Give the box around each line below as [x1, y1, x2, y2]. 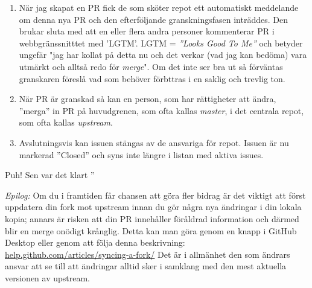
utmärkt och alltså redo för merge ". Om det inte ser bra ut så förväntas [19, 60, 283, 72]
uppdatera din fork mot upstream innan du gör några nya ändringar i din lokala [5, 200, 302, 213]
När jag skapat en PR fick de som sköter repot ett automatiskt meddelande [19, 1, 299, 13]
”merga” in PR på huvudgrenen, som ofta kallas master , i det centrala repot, [19, 104, 304, 117]
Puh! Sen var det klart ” [5, 168, 95, 181]
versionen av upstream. [5, 271, 91, 284]
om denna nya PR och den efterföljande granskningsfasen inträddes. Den [19, 13, 288, 25]
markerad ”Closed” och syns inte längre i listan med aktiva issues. [19, 148, 264, 161]
